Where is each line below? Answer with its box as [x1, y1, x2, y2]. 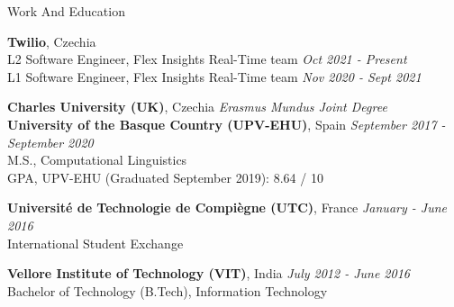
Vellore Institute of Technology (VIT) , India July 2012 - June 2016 [7, 264, 410, 283]
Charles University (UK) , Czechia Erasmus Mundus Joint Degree [7, 97, 387, 116]
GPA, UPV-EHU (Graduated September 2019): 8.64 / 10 [7, 167, 323, 186]
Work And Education [7, 2, 125, 20]
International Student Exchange [7, 233, 184, 252]
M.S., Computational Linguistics [7, 150, 187, 169]
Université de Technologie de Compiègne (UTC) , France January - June [7, 198, 447, 217]
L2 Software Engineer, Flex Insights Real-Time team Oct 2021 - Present [7, 50, 407, 68]
